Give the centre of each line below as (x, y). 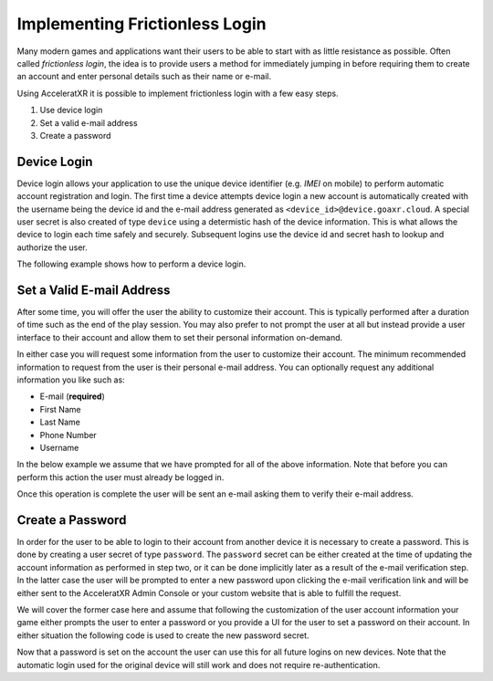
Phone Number (68, 435)
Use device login (71, 110)
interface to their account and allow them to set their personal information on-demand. (180, 337)
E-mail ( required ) (72, 396)
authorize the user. (52, 247)
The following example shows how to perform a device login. (131, 264)
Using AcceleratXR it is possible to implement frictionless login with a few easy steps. (178, 93)
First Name (60, 409)
